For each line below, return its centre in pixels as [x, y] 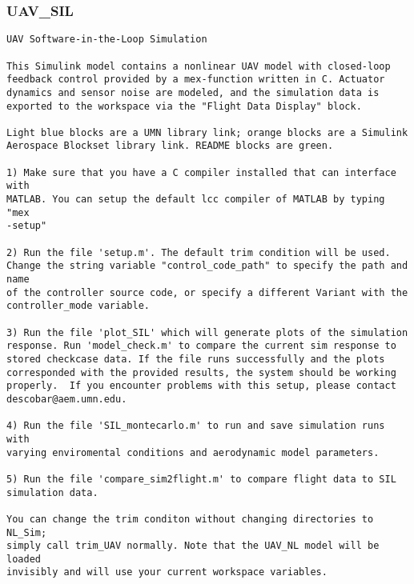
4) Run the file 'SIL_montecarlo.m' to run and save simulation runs [196, 426]
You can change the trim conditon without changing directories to [190, 519]
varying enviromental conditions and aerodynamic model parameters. [193, 452]
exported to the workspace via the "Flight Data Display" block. [184, 106]
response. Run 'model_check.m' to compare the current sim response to [201, 346]
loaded [24, 559]
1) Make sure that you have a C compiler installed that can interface [201, 172]
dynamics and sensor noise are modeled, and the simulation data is [193, 92]
